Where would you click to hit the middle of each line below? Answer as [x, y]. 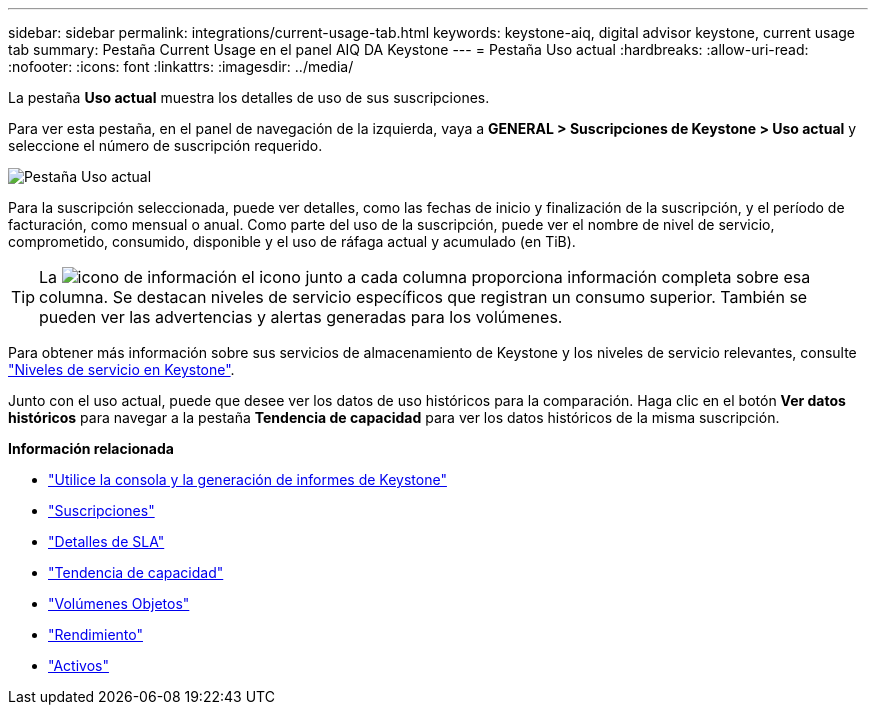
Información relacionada [91, 448]
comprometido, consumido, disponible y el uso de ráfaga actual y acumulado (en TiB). [292, 241]
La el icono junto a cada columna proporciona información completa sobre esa [425, 277]
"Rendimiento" [95, 634]
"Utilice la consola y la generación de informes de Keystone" [247, 479]
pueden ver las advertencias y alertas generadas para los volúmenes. [301, 317]
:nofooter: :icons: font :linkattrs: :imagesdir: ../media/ [181, 66]
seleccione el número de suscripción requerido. [165, 145]
